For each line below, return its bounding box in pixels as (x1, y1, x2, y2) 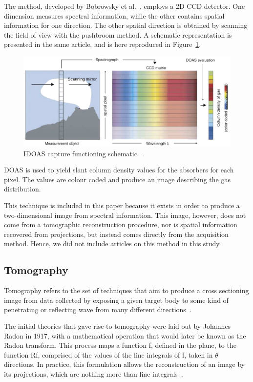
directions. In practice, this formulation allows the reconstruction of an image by (4, 359, 245, 369)
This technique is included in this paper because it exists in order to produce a (4, 200, 240, 211)
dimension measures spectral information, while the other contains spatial (4, 10, 225, 21)
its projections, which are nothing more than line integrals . (4, 368, 183, 379)
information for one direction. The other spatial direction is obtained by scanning (4, 20, 248, 30)
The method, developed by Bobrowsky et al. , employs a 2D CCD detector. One (4, 1, 245, 11)
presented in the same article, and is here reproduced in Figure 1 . (4, 39, 201, 49)
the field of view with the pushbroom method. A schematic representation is (4, 29, 232, 40)
